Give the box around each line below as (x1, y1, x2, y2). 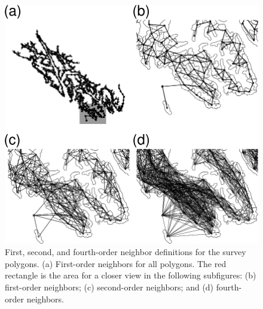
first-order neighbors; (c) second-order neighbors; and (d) (5, 280, 214, 293)
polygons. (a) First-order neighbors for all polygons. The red (5, 257, 227, 269)
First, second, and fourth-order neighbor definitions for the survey (5, 246, 246, 258)
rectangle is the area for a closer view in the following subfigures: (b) (5, 269, 256, 281)
